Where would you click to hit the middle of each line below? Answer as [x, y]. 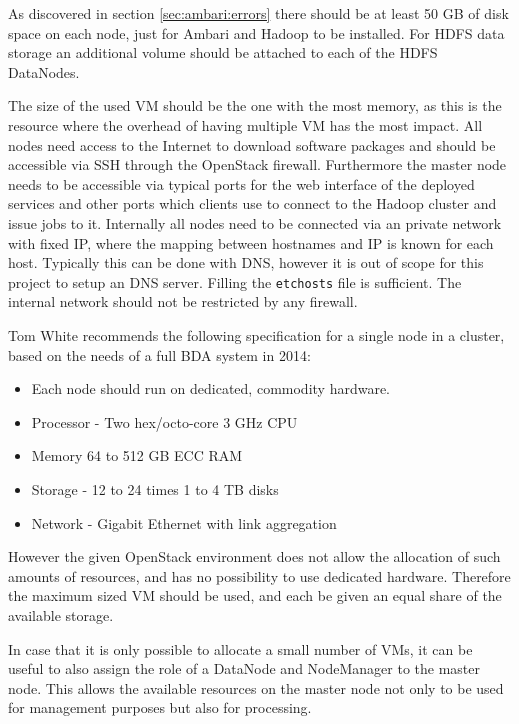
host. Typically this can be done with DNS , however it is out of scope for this [246, 262]
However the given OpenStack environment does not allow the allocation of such [254, 556]
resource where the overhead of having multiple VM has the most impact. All [245, 124]
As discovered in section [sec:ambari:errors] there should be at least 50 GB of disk [258, 13]
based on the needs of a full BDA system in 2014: [159, 354]
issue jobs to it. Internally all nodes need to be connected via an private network [255, 222]
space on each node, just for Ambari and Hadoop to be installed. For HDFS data [256, 32]
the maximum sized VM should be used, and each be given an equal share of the [255, 595]
